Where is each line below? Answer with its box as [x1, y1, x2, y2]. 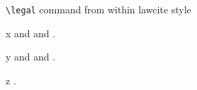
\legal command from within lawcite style [6, 2, 191, 16]
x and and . [6, 25, 56, 40]
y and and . [6, 49, 56, 64]
